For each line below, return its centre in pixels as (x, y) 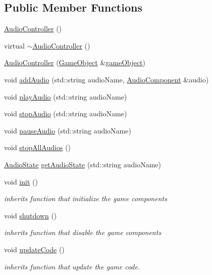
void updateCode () (34, 249)
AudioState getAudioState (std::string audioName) (83, 164)
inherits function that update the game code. (72, 266)
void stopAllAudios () (38, 147)
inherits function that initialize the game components (86, 198)
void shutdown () (31, 215)
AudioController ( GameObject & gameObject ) (75, 62)
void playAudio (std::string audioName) (66, 96)
